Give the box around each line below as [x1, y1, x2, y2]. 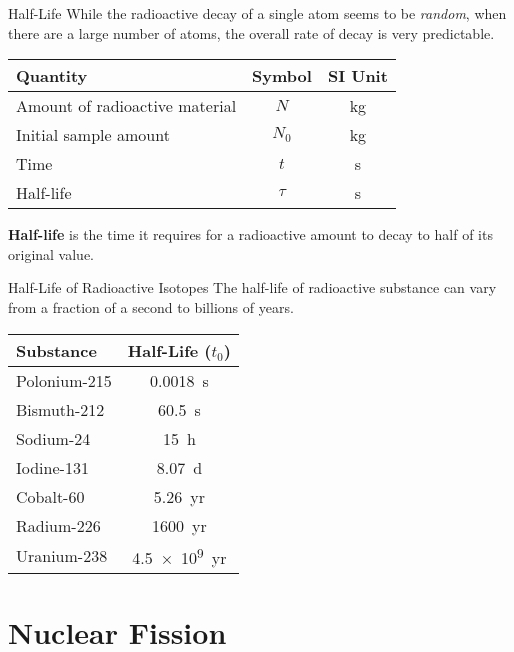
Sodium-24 [16, 426, 91, 450]
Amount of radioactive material [16, 94, 237, 118]
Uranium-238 [16, 544, 108, 568]
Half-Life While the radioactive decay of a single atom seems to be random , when [8, 3, 507, 23]
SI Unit [327, 64, 388, 88]
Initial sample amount [16, 123, 170, 147]
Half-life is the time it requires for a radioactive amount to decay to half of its [8, 224, 493, 245]
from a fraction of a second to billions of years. [8, 296, 294, 317]
